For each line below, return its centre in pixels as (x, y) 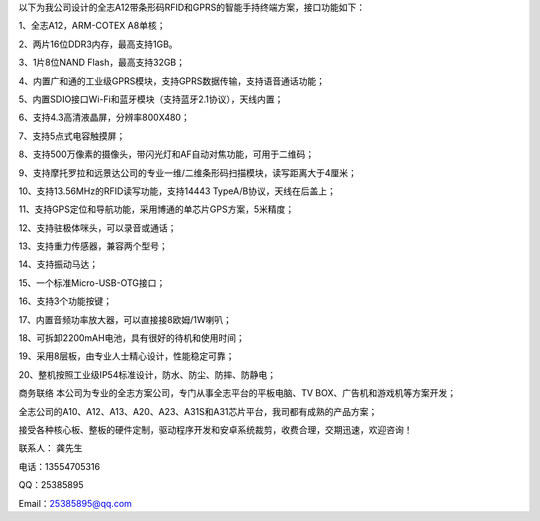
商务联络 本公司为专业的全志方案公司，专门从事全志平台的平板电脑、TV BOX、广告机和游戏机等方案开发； (237, 393)
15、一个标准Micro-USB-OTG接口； (92, 282)
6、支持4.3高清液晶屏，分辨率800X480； (104, 117)
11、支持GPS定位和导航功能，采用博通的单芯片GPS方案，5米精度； (156, 209)
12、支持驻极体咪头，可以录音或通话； (97, 227)
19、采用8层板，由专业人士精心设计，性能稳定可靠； (126, 356)
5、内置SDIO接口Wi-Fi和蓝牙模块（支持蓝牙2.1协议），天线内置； (151, 99)
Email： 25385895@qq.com (75, 503)
